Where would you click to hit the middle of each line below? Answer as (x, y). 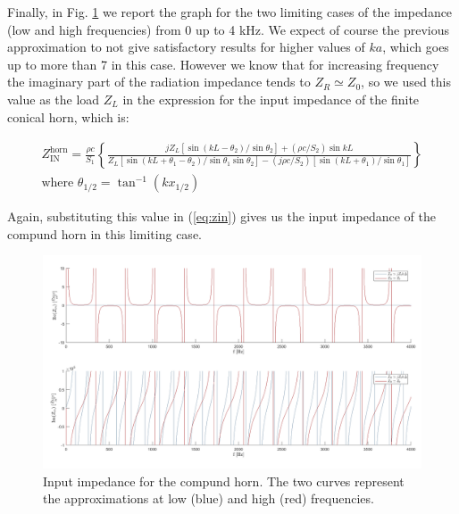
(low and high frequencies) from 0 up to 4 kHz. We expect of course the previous (229, 29)
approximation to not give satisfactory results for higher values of (186, 47)
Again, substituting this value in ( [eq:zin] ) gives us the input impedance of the (221, 216)
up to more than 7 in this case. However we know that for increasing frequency (223, 64)
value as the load (54, 99)
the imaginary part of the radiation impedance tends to (159, 82)
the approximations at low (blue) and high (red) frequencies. (209, 498)
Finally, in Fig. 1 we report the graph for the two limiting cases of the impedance (230, 12)
